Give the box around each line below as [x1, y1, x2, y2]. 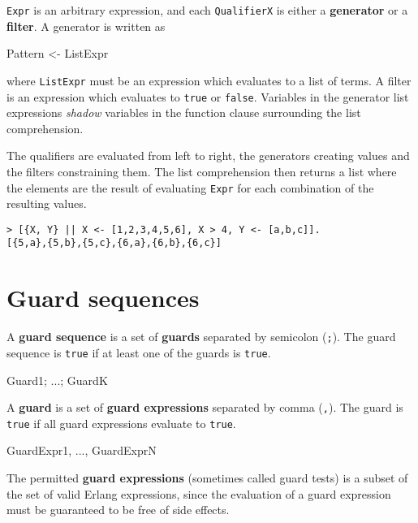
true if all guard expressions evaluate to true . [6, 414, 236, 431]
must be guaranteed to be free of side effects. [6, 501, 230, 518]
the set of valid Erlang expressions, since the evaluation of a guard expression [6, 485, 391, 502]
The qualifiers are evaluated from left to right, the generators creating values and [6, 147, 410, 164]
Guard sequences [6, 281, 200, 314]
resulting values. [6, 195, 87, 212]
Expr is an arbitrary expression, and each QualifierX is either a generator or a [6, 2, 408, 18]
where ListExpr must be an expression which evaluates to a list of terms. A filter [6, 71, 412, 89]
